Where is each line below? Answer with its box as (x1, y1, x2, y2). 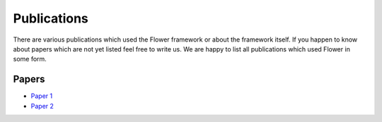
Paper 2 (30, 102, 54, 110)
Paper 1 (30, 92, 53, 100)
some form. (13, 55, 47, 63)
